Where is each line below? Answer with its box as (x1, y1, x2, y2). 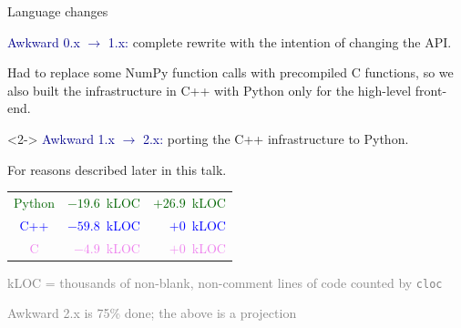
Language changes (7, 2, 108, 20)
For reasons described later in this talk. (7, 159, 227, 179)
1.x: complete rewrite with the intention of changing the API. (108, 32, 452, 51)
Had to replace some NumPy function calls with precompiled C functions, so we (7, 63, 454, 82)
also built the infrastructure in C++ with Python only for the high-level (7, 80, 412, 99)
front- (415, 80, 447, 99)
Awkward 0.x (7, 32, 80, 51)
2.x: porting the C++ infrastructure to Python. (142, 128, 409, 148)
